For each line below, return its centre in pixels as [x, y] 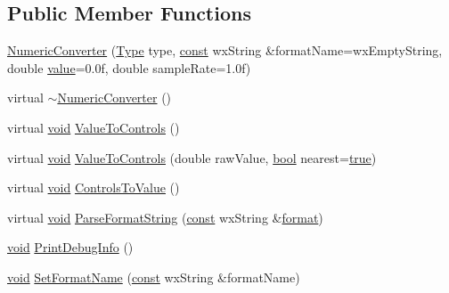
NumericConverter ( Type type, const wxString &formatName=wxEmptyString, [225, 50]
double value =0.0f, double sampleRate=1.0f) [129, 67]
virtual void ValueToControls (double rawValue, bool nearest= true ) [192, 157]
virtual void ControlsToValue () [94, 187]
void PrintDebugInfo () [70, 247]
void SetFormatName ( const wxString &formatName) [154, 277]
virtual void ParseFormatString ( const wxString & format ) [165, 217]
